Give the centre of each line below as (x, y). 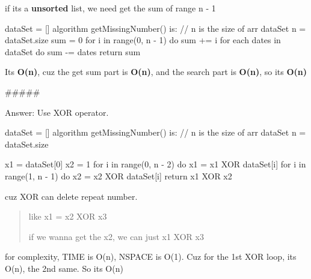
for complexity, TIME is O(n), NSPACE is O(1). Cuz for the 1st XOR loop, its (151, 256)
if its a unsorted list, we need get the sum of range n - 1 (110, 8)
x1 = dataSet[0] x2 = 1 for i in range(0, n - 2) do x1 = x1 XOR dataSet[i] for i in (155, 164)
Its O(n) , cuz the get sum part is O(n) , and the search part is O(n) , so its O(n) (156, 72)
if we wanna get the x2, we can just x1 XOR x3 (116, 236)
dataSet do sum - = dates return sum (73, 51)
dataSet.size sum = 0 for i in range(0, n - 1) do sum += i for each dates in (143, 40)
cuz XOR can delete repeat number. (71, 196)
